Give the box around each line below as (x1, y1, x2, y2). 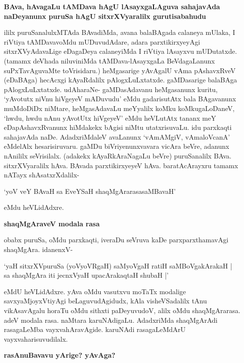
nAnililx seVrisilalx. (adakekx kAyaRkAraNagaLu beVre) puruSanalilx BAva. (4, 150, 231, 160)
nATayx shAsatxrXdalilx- (4, 170, 79, 180)
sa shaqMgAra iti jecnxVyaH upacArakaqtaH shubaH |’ (4, 270, 169, 280)
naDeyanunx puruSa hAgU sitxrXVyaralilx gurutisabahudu (4, 11, 206, 21)
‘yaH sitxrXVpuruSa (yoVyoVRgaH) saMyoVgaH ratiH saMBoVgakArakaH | (4, 260, 232, 270)
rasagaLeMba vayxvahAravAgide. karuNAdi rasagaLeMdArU (4, 324, 186, 334)
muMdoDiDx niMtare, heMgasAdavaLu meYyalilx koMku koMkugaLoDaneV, (4, 103, 235, 113)
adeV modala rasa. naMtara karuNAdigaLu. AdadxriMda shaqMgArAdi (4, 315, 218, 325)
